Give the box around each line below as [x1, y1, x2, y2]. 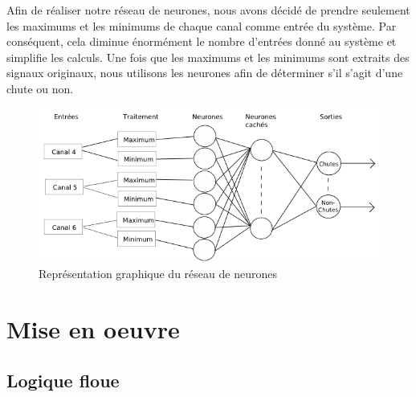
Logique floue [6, 367, 120, 392]
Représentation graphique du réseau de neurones [39, 265, 277, 282]
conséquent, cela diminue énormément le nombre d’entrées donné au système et [6, 33, 397, 50]
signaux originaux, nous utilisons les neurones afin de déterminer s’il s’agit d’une [6, 64, 403, 81]
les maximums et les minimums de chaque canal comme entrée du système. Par [6, 17, 397, 34]
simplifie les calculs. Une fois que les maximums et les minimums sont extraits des [6, 48, 410, 65]
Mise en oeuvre [6, 313, 180, 346]
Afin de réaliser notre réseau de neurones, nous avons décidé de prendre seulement [6, 2, 410, 18]
